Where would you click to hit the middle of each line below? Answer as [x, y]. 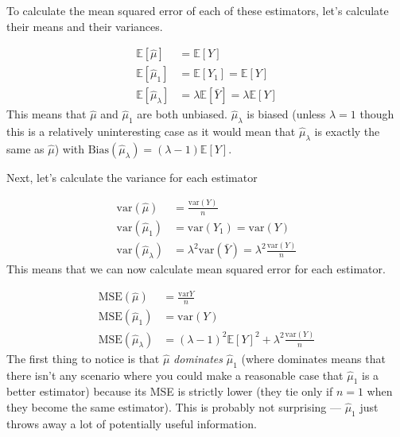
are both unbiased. [182, 114]
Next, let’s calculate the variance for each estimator [132, 177]
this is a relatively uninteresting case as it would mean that [151, 131]
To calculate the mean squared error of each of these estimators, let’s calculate [198, 10]
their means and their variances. [85, 26]
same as [25, 148]
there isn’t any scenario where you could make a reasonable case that [175, 375]
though [377, 114]
